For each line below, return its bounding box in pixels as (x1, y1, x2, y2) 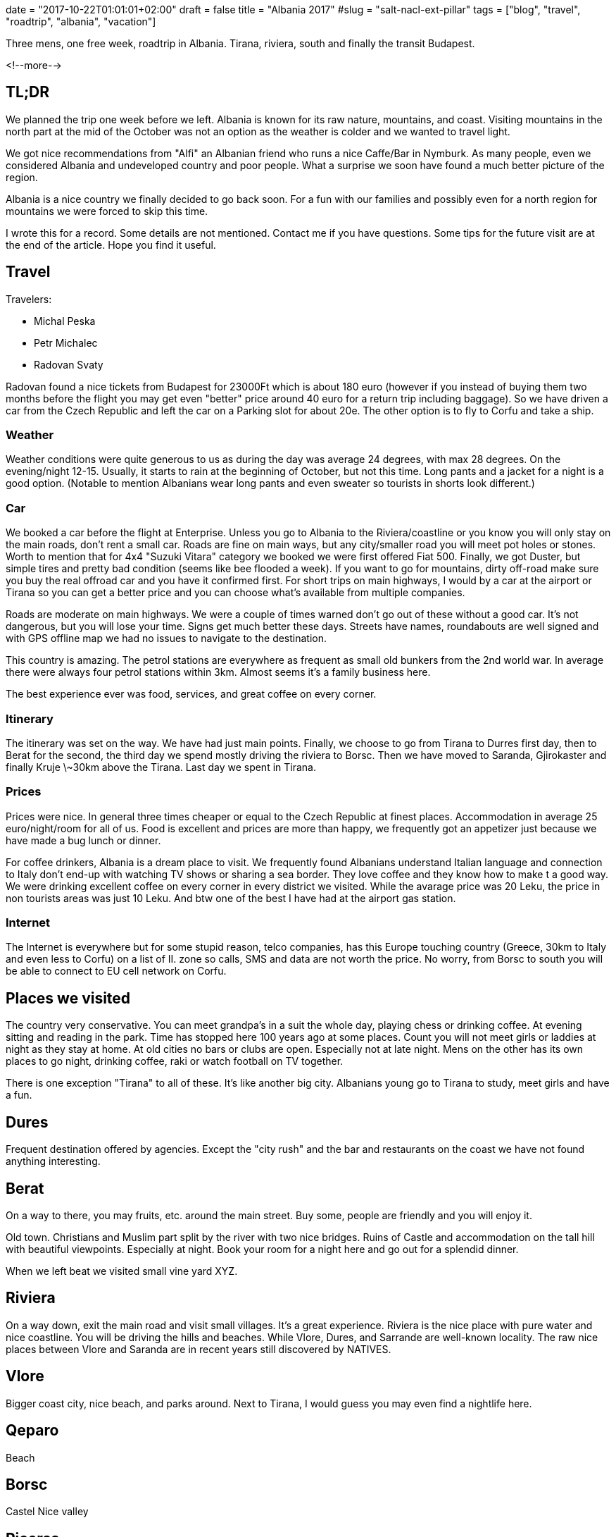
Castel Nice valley (6, 1505, 89, 1518)
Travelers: (6, 292, 52, 305)
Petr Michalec (34, 336, 98, 349)
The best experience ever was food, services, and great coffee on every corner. (6, 688, 377, 700)
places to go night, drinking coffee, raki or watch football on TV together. (6, 1055, 344, 1068)
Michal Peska (34, 314, 96, 327)
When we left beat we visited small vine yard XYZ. (6, 1264, 238, 1277)
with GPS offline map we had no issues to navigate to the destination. (6, 632, 327, 645)
